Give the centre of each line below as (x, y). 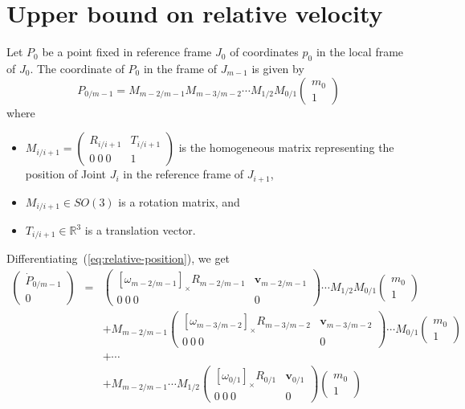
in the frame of (180, 68)
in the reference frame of (184, 174)
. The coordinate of (77, 68)
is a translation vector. (140, 230)
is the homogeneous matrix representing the (286, 147)
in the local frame (360, 52)
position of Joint (66, 174)
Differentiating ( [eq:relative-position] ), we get (118, 258)
